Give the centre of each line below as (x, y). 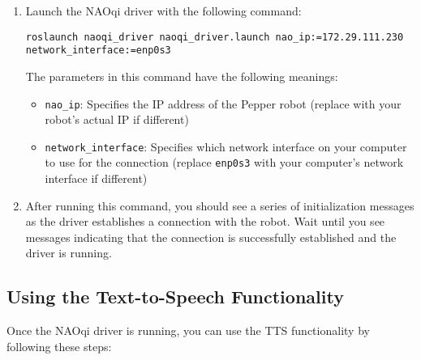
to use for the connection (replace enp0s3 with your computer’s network (224, 162)
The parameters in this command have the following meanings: (182, 76)
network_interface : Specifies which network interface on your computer (226, 146)
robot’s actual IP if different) (117, 119)
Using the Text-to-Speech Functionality (175, 296)
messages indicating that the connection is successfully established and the (211, 237)
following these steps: (59, 346)
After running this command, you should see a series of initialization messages (220, 205)
